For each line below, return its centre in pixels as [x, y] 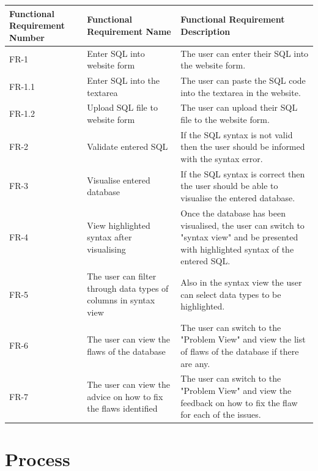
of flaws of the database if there [240, 351]
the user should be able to [229, 186]
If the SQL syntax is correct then [243, 173]
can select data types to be [231, 294]
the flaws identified [122, 408]
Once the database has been [233, 213]
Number [27, 37]
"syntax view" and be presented [239, 237]
